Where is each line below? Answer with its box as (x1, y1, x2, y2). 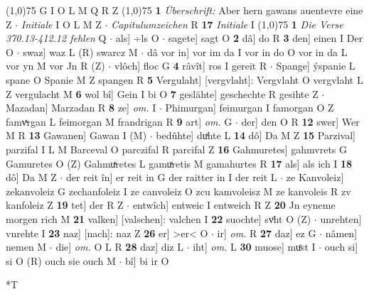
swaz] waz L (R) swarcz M (23, 44, 138, 59)
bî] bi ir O (124, 253, 169, 268)
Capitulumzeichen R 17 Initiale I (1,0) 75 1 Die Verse (111, 16, 343, 31)
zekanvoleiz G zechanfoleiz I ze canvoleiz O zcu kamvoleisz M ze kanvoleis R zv (6, 183, 351, 198)
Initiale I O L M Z (21, 16, 102, 31)
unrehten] (320, 211, 362, 226)
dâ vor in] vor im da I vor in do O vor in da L (146, 44, 348, 59)
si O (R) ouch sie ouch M (6, 253, 116, 268)
